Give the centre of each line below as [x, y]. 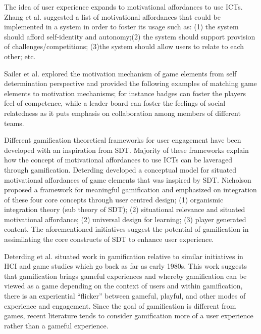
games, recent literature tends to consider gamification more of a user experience [129, 316]
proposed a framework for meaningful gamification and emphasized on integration [130, 190]
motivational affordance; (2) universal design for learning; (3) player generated [125, 219]
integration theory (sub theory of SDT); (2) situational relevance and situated [125, 209]
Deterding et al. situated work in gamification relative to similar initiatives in [124, 256]
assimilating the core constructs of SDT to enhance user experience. [109, 239]
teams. [14, 123]
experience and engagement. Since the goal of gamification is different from [120, 305]
